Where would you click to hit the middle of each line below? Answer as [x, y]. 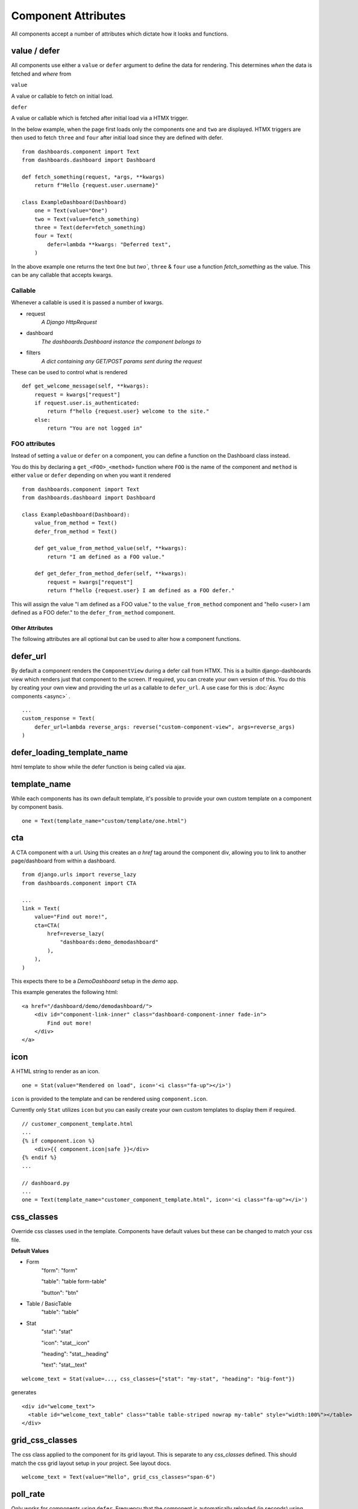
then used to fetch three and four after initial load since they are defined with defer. [117, 138]
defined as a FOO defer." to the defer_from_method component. [93, 613]
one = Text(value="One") [71, 211]
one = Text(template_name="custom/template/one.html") [105, 821]
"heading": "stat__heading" [75, 1354]
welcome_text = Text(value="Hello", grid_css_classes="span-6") [119, 1477]
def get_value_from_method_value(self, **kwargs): [111, 548]
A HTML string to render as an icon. [55, 1071]
